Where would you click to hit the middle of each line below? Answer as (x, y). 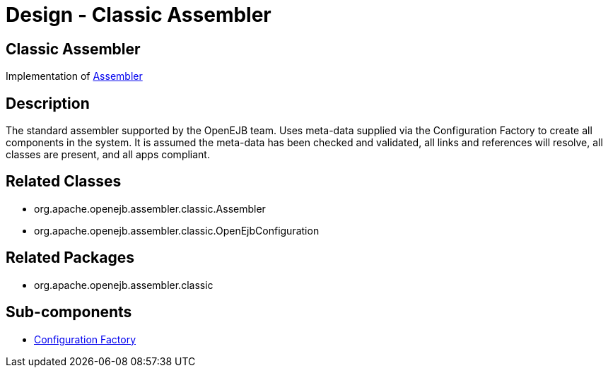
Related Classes (64, 182)
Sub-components (69, 312)
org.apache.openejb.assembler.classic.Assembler (150, 208)
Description (48, 103)
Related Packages (70, 258)
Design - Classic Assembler (139, 15)
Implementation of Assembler (74, 76)
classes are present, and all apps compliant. (108, 155)
